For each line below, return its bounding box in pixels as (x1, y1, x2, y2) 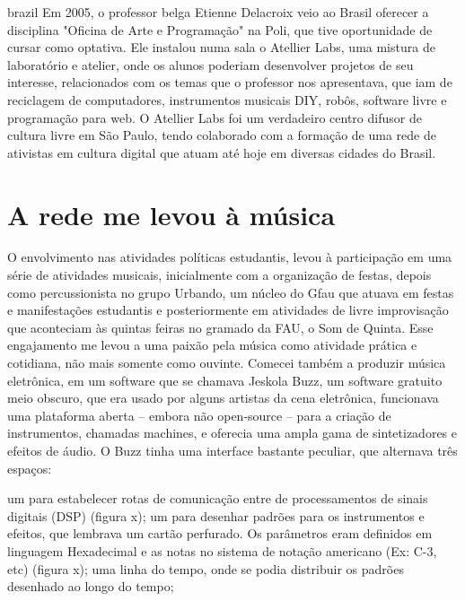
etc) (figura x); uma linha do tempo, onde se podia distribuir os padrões (7, 559, 404, 578)
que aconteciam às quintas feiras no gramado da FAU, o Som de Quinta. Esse (7, 318, 434, 336)
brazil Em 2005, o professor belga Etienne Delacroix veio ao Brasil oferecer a (7, 3, 429, 21)
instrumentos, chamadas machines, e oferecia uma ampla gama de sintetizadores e (7, 423, 458, 442)
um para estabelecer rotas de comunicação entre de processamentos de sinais (7, 489, 428, 508)
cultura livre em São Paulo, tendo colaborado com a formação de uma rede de (7, 126, 436, 144)
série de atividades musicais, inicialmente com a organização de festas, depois (7, 266, 432, 284)
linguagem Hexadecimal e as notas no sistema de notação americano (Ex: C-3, (7, 541, 437, 560)
